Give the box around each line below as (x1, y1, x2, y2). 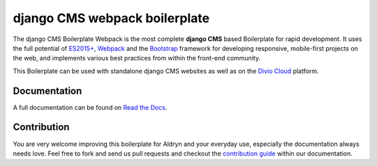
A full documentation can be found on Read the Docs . (13, 103, 168, 111)
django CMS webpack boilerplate (13, 10, 209, 26)
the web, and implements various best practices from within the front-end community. (13, 54, 261, 63)
